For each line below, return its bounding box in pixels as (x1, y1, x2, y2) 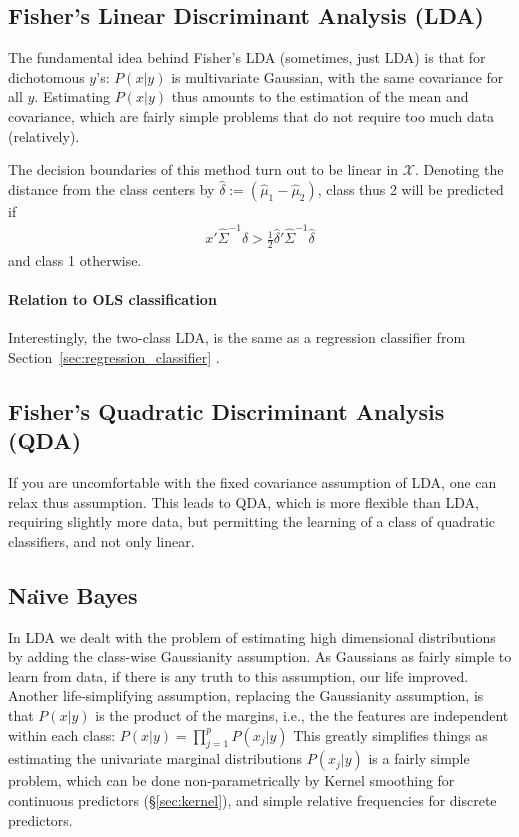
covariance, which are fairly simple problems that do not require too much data (8, 105, 495, 126)
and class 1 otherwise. (8, 249, 142, 270)
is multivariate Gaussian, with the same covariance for (171, 66, 504, 87)
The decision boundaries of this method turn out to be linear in (8, 159, 399, 180)
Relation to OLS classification (8, 289, 217, 310)
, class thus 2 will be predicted (317, 178, 504, 199)
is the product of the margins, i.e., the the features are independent (95, 705, 509, 726)
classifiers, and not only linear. (8, 530, 195, 551)
